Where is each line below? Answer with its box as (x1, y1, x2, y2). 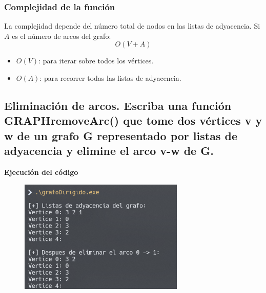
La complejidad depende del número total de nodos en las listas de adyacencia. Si (4, 20, 260, 31)
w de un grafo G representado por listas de (4, 127, 237, 143)
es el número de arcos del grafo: (12, 30, 111, 41)
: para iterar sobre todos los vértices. (38, 55, 154, 66)
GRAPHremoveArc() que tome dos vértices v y (4, 112, 262, 128)
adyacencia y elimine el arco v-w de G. (4, 143, 214, 159)
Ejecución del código (4, 166, 78, 177)
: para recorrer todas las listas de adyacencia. (39, 73, 181, 83)
